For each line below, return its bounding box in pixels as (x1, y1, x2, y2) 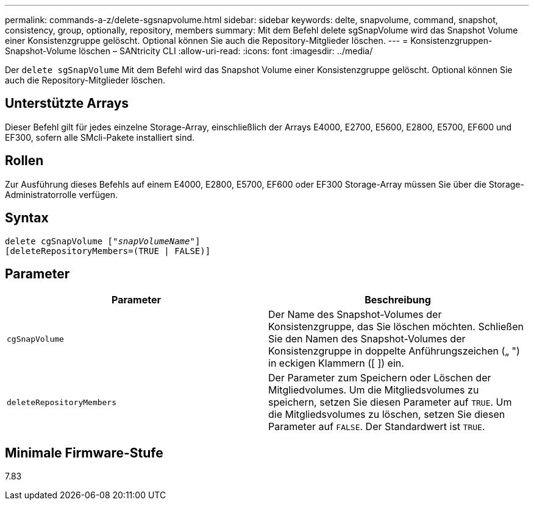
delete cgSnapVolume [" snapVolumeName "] (5, 236, 201, 246)
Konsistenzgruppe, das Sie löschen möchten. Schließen (268, 320, 524, 333)
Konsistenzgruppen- (410, 35, 493, 46)
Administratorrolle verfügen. (5, 189, 118, 200)
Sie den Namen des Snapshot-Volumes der (268, 333, 466, 345)
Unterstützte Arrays (5, 96, 129, 111)
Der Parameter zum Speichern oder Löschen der (268, 372, 491, 384)
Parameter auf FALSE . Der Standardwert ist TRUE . (268, 420, 485, 433)
